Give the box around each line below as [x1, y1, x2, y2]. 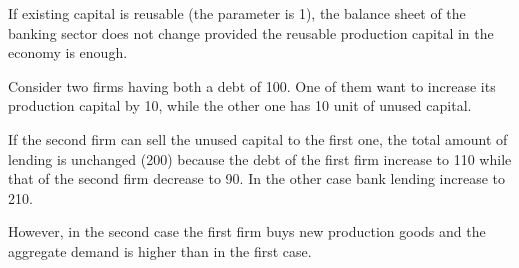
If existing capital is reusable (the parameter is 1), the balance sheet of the [8, 3, 466, 23]
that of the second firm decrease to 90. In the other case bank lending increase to [8, 168, 506, 189]
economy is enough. [8, 42, 128, 63]
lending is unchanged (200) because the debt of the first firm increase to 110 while [8, 148, 512, 169]
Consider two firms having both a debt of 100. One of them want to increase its [8, 75, 496, 96]
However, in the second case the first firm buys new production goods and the [8, 221, 486, 242]
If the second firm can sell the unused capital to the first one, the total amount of [8, 128, 508, 149]
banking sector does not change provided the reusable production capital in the [8, 22, 494, 43]
